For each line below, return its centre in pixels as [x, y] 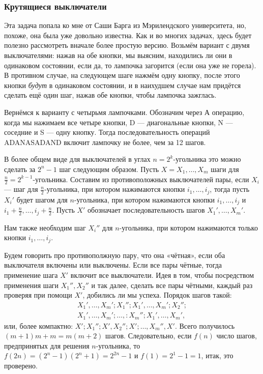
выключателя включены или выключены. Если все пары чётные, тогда [113, 265]
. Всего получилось [205, 325]
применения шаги [32, 285]
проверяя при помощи [38, 295]
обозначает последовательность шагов [146, 210]
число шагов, [237, 336]
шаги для [225, 169]
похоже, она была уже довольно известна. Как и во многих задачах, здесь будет [128, 35]
